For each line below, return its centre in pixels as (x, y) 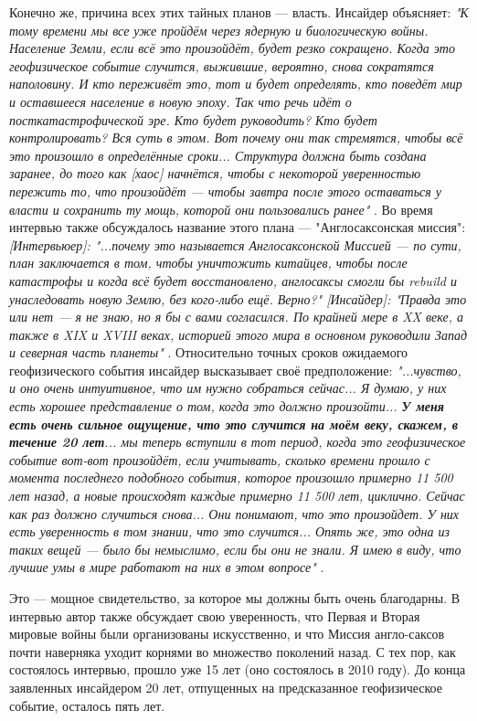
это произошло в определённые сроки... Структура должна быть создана (218, 155)
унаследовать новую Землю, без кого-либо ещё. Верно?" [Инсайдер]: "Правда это (238, 298)
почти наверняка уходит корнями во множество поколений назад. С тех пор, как (233, 651)
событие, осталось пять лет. (87, 705)
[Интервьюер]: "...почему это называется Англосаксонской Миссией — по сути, (235, 244)
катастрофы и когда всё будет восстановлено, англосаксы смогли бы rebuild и (233, 280)
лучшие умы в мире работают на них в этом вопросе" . (167, 567)
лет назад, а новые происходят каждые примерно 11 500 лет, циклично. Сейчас (237, 496)
